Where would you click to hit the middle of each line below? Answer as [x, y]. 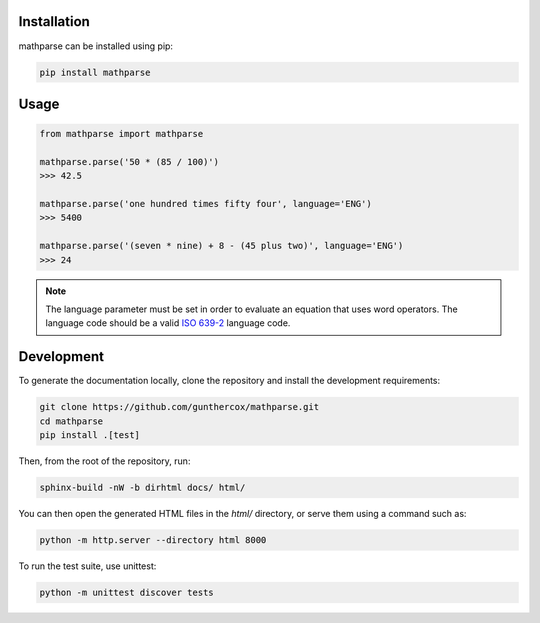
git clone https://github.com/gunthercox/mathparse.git [179, 407]
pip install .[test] [89, 435]
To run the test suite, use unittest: [87, 566]
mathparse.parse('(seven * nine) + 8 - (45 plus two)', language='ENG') [221, 246]
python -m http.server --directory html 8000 [153, 539]
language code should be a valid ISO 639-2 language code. [168, 323]
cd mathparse [71, 421]
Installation [54, 21]
